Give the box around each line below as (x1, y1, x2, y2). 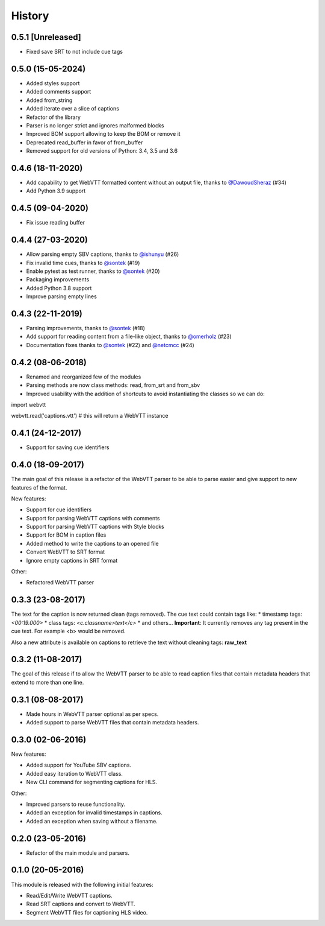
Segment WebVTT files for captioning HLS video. (26, 908, 148, 916)
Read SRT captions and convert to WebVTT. (26, 900, 135, 908)
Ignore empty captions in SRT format (26, 557, 118, 564)
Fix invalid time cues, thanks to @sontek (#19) (26, 259, 140, 266)
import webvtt (11, 401, 46, 408)
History (11, 9, 49, 22)
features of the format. (11, 484, 67, 491)
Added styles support (26, 79, 80, 87)
